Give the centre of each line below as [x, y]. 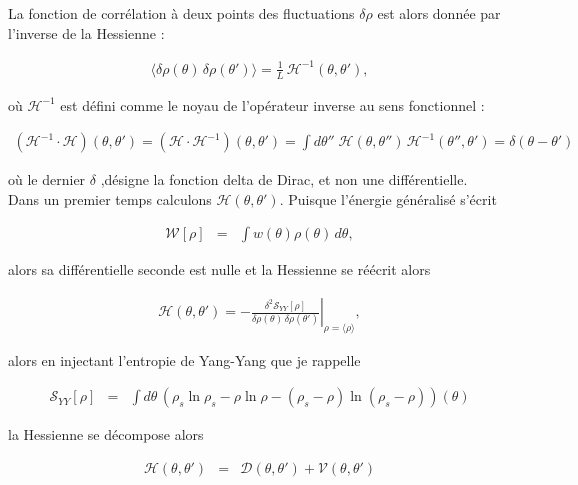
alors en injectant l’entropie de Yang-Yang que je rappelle [184, 359]
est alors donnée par [439, 13]
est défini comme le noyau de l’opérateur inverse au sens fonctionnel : [272, 104]
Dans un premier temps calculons [110, 198]
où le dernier [47, 179]
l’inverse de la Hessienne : [86, 32]
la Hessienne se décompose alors [106, 434]
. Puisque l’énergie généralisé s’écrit [388, 198]
